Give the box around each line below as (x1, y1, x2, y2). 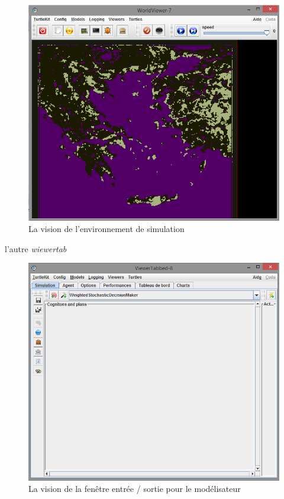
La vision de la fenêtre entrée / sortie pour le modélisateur (28, 482, 241, 495)
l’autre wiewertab (5, 242, 67, 255)
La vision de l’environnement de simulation (28, 223, 185, 235)
